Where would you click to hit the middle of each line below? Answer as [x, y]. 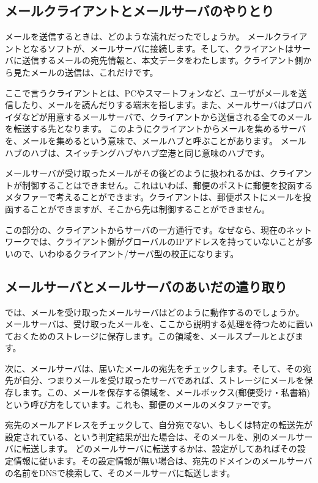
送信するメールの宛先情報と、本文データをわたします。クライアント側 [162, 60]
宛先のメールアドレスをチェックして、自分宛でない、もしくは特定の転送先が [159, 425]
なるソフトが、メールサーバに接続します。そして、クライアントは [162, 48]
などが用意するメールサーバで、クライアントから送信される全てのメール [167, 116]
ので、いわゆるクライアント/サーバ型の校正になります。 [126, 253]
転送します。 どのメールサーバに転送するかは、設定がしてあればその [159, 448]
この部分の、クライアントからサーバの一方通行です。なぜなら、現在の [146, 229]
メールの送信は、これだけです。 [94, 72]
